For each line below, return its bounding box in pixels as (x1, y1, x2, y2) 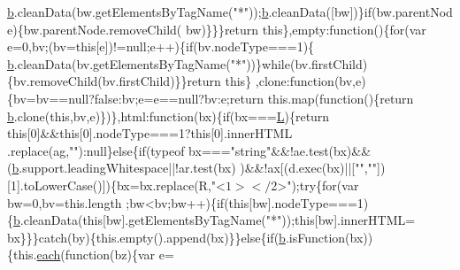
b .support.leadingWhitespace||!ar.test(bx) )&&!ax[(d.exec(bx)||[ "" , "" (11, 158, 378, 177)
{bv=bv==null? (7, 89, 95, 107)
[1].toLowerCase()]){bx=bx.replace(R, (7, 175, 211, 194)
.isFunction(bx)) (285, 228, 373, 246)
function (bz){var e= (65, 245, 174, 264)
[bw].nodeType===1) (249, 193, 369, 212)
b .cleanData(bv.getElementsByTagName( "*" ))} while (7, 54, 290, 73)
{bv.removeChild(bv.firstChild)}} (7, 72, 188, 90)
